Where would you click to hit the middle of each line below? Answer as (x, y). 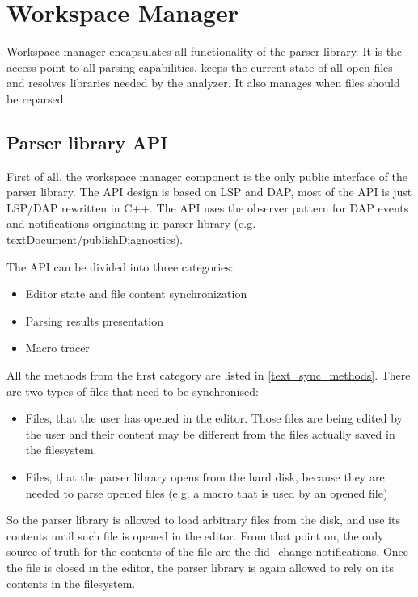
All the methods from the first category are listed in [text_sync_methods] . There (209, 375)
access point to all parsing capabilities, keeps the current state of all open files (200, 67)
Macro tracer (57, 348)
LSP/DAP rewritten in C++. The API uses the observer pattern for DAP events (208, 207)
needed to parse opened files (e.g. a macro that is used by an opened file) (207, 492)
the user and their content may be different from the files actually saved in (210, 433)
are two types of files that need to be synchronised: (133, 391)
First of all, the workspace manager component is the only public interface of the (207, 176)
